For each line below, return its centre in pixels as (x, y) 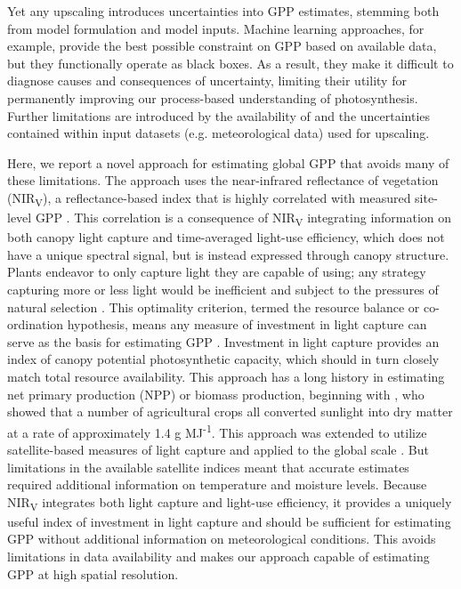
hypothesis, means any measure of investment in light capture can (247, 324)
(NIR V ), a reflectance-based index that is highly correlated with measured (209, 198)
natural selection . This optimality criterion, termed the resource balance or (214, 307)
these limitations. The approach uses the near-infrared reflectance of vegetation (223, 180)
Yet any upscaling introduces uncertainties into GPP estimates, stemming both (223, 11)
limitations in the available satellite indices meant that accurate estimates (208, 467)
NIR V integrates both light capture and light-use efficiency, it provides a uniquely (230, 503)
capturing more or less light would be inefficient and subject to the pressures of (223, 289)
